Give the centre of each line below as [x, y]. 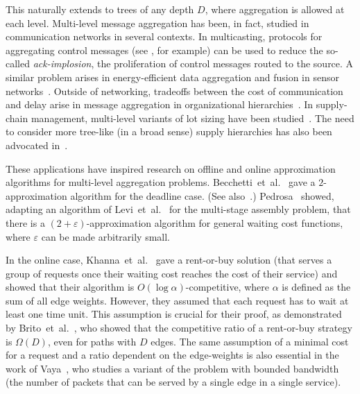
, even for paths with [92, 341]
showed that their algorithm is [70, 287]
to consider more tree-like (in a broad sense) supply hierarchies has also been [169, 131]
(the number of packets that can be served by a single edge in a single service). [173, 382]
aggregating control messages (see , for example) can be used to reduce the [164, 50]
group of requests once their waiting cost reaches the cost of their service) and [172, 273]
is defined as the [316, 287]
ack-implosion [62, 63]
